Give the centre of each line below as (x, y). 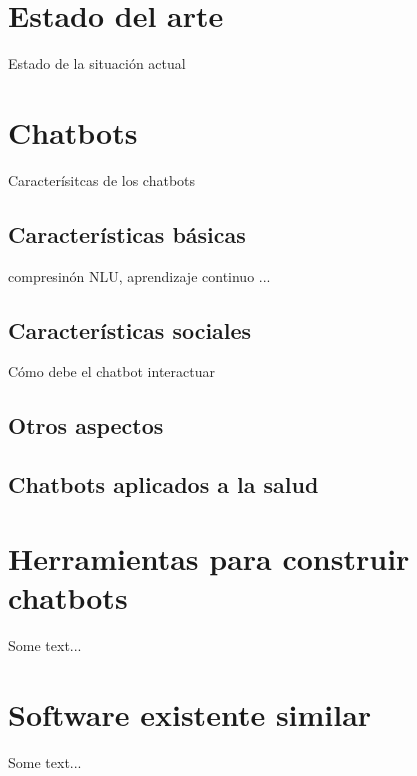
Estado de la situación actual (97, 63)
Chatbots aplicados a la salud (163, 484)
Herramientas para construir (209, 557)
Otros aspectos (86, 425)
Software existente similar (190, 713)
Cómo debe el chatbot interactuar (111, 371)
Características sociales (130, 329)
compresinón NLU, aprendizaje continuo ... (139, 275)
